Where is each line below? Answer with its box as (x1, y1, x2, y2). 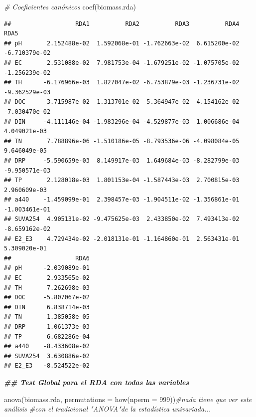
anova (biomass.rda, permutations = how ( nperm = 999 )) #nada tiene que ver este (4, 394, 252, 404)
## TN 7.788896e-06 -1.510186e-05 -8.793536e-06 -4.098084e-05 (4, 137, 240, 145)
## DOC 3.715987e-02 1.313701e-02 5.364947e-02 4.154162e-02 (4, 98, 240, 106)
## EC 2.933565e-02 (4, 274, 90, 282)
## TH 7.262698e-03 (4, 284, 90, 291)
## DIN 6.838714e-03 (4, 303, 90, 311)
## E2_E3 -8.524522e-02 (4, 362, 90, 370)
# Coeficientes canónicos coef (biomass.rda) (4, 1, 136, 11)
